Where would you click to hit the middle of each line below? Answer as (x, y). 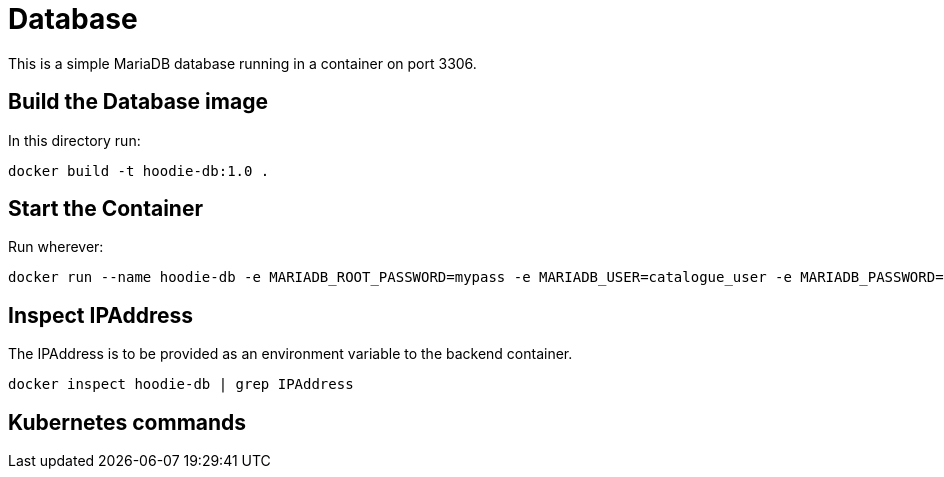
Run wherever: (56, 247)
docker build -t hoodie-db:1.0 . (139, 170)
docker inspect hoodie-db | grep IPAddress (181, 384)
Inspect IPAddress (101, 315)
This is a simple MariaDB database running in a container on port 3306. (242, 63)
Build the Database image (138, 102)
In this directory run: (74, 140)
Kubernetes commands (127, 422)
